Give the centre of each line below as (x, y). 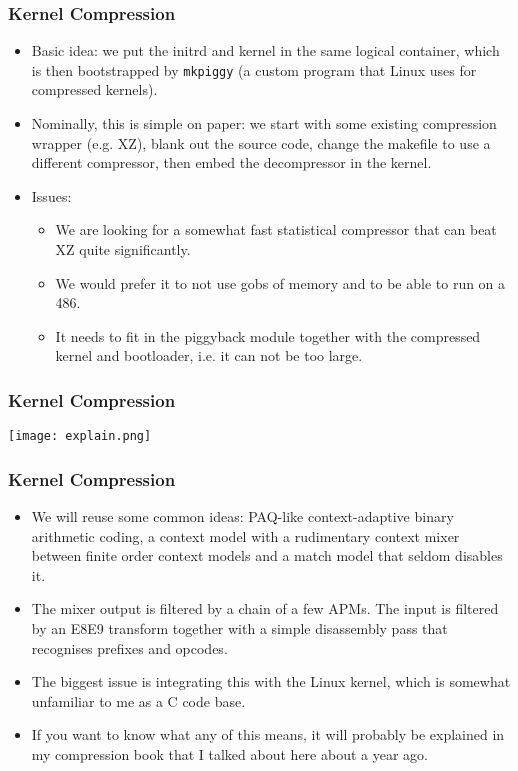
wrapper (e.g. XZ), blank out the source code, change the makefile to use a (261, 142)
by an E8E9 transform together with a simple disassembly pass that (239, 628)
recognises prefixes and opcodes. (129, 647)
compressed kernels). (94, 89)
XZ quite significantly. (123, 249)
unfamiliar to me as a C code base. (138, 700)
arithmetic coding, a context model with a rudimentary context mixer (245, 535)
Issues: (51, 195)
